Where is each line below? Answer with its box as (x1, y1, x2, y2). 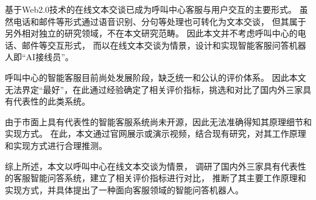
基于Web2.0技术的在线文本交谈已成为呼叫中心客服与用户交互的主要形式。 (5, 3, 297, 15)
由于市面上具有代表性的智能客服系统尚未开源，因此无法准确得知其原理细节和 (5, 115, 312, 128)
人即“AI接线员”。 (5, 50, 74, 63)
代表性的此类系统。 (13, 95, 90, 108)
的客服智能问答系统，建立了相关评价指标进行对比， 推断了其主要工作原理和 (5, 171, 306, 184)
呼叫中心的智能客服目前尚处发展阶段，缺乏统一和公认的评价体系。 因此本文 (5, 71, 306, 83)
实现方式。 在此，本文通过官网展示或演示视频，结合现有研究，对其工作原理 (5, 127, 306, 140)
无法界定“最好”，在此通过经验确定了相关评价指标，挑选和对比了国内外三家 (5, 83, 303, 95)
